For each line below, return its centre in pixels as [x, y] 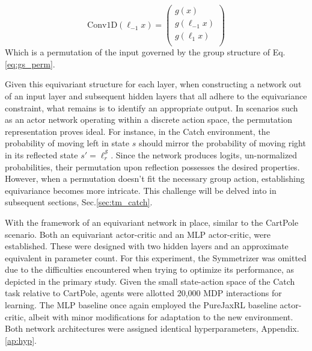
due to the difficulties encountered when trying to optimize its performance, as [150, 269]
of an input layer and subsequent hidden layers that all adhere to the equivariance [156, 95]
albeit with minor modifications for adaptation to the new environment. [161, 316]
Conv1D [102, 26]
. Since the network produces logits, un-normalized [204, 154]
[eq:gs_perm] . [30, 64]
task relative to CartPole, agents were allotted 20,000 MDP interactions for [143, 293]
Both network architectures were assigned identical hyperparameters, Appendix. [152, 328]
